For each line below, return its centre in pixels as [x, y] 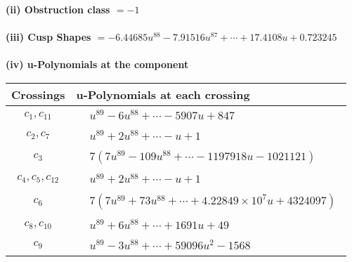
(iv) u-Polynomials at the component [97, 64]
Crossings [38, 94]
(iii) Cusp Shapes [48, 37]
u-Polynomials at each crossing [163, 94]
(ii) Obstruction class [58, 9]
